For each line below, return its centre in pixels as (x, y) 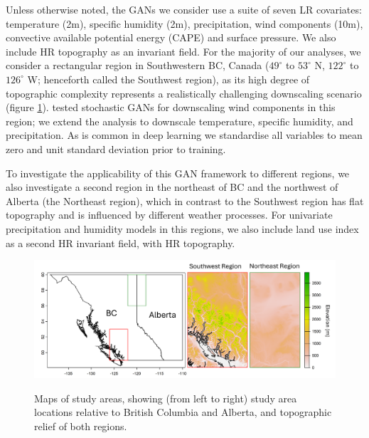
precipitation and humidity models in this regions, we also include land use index (182, 228)
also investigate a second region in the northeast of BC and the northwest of (172, 187)
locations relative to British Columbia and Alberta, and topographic (183, 412)
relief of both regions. (81, 426)
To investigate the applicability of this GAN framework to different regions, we (178, 173)
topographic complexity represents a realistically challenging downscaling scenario (184, 93)
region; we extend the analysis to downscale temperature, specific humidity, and (180, 121)
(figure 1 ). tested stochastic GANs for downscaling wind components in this (171, 107)
